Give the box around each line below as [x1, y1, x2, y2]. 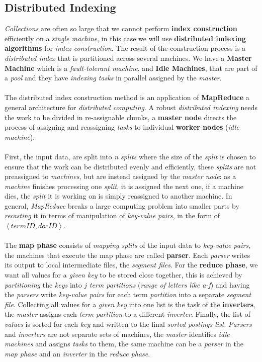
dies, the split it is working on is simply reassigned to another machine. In [5, 191, 232, 201]
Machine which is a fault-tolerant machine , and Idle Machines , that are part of [5, 62, 257, 73]
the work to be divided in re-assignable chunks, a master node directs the [5, 112, 237, 122]
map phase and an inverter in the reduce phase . [5, 348, 150, 358]
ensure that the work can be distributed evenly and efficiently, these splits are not [5, 161, 256, 171]
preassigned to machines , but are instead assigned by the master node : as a [5, 171, 236, 182]
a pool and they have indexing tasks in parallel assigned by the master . [5, 72, 222, 83]
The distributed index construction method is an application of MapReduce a [5, 92, 249, 103]
